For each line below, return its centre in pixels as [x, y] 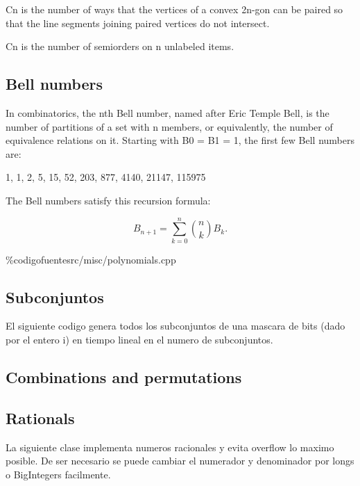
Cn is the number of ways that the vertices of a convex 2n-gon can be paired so [174, 9]
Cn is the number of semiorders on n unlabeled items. [120, 46]
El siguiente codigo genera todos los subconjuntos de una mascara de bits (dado [175, 326]
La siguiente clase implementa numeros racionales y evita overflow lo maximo [170, 447]
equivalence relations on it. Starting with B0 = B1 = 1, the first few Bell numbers [180, 140]
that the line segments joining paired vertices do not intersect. [138, 23]
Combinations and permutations [124, 377]
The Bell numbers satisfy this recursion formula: [108, 200]
